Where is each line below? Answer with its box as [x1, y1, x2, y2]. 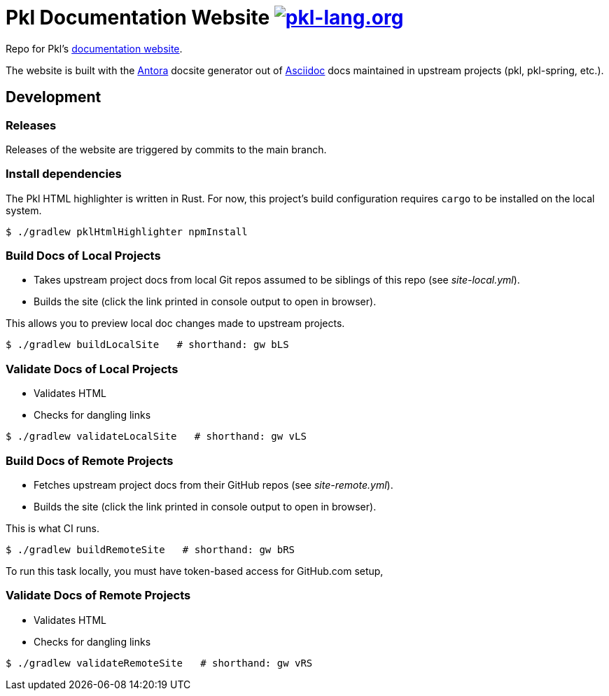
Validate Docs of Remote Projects [6, 588, 191, 603]
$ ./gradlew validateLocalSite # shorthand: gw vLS [6, 431, 307, 443]
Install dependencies [6, 167, 122, 181]
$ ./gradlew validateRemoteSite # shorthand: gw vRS [6, 657, 313, 669]
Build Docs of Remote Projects [6, 453, 174, 468]
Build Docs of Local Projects [6, 249, 161, 263]
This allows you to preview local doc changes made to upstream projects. [6, 317, 345, 330]
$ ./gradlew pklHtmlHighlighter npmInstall [6, 225, 248, 237]
